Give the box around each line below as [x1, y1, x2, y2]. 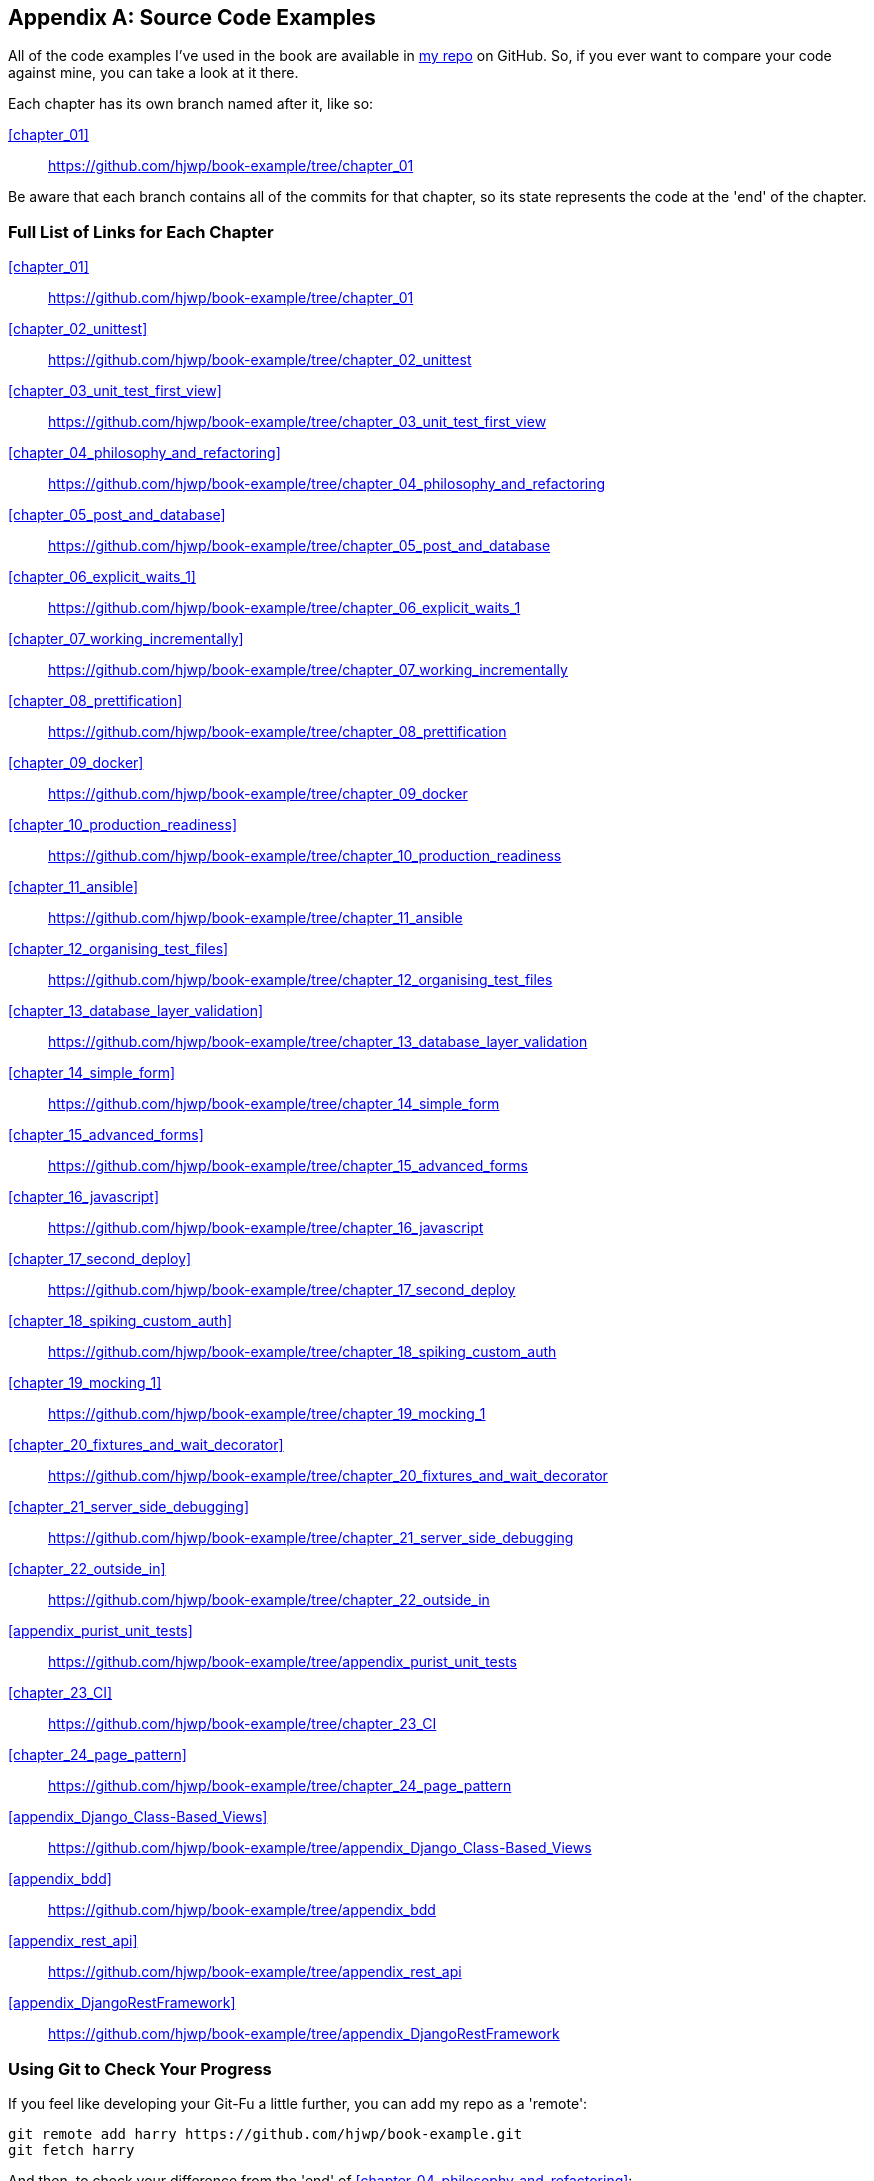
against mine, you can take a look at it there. [8, 64, 299, 82]
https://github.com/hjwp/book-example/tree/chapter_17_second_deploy [48, 1281, 516, 1299]
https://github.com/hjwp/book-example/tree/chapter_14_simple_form [48, 1095, 500, 1113]
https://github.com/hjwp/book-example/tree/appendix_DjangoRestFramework [48, 2025, 560, 2043]
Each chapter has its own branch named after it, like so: [8, 95, 374, 113]
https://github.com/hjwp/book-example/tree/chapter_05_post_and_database [48, 537, 551, 555]
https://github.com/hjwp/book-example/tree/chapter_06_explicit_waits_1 [48, 599, 521, 617]
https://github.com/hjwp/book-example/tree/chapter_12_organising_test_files [48, 971, 553, 989]
